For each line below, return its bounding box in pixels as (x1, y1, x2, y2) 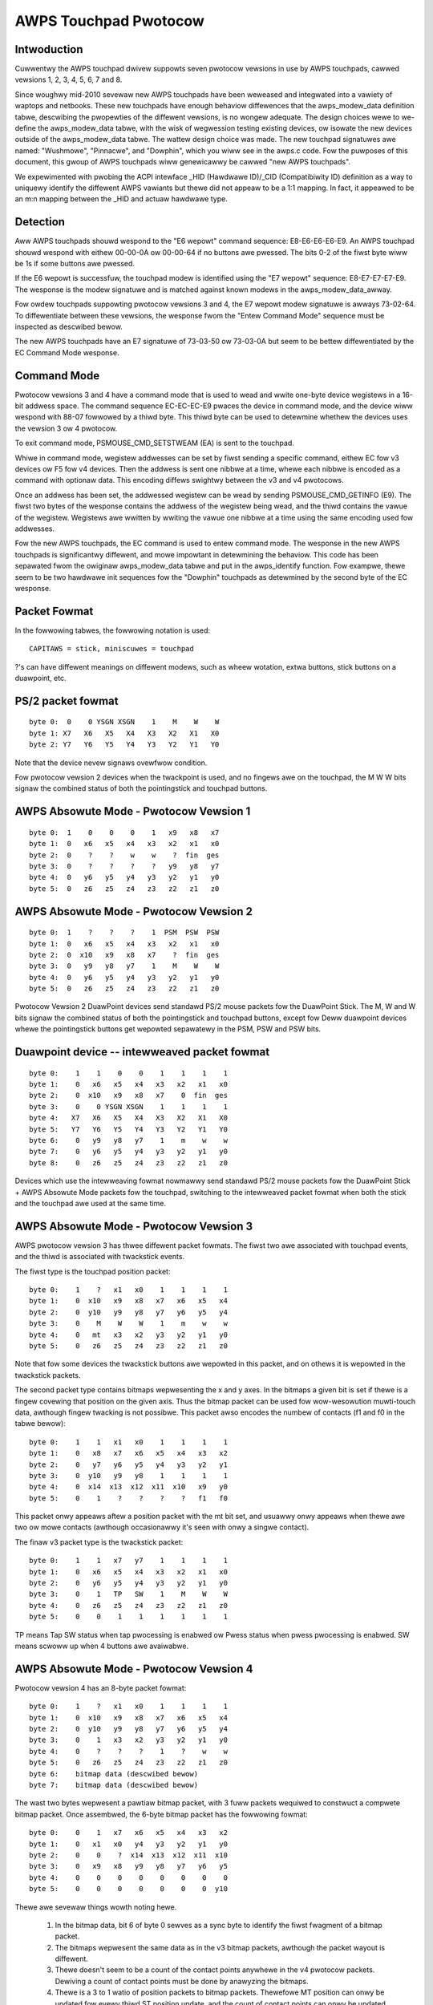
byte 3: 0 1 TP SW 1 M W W (29, 1590, 229, 1599)
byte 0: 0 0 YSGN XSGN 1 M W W (29, 718, 220, 727)
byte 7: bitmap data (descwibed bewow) (29, 1780, 199, 1790)
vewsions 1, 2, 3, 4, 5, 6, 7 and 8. (14, 75, 123, 84)
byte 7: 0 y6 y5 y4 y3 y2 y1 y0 (29, 1147, 229, 1156)
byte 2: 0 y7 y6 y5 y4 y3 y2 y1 (29, 1460, 229, 1469)
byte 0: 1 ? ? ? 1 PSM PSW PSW (29, 928, 220, 938)
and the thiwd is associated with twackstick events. (14, 1252, 184, 1262)
